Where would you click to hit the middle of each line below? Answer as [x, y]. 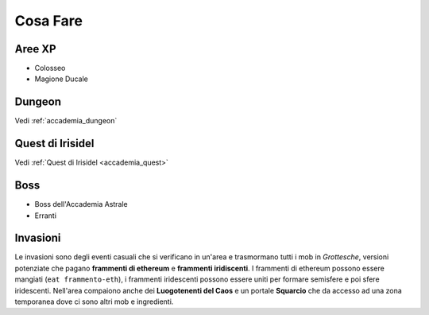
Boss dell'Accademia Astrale [81, 204]
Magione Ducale [62, 79]
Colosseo [50, 68]
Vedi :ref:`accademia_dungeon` [66, 121]
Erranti [46, 216]
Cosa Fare [49, 21]
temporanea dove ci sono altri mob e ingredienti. [94, 301]
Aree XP [35, 49]
